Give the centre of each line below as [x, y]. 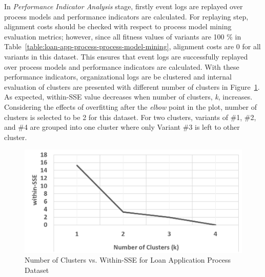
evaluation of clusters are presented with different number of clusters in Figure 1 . [132, 86]
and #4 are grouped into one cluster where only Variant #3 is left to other [122, 127]
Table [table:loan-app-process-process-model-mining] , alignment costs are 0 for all [132, 46]
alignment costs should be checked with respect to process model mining [118, 26]
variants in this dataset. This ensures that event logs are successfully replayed [126, 56]
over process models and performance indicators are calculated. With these [122, 66]
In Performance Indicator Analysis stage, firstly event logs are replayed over [124, 6]
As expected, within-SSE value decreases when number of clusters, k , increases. [128, 97]
